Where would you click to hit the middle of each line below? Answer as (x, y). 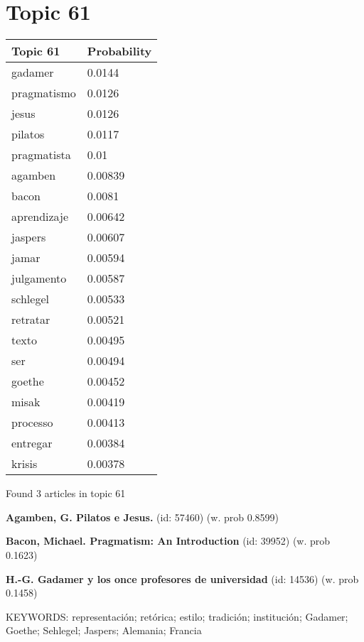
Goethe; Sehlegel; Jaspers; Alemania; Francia (104, 630)
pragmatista (41, 155)
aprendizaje (40, 217)
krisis (25, 464)
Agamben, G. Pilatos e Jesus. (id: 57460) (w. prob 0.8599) (142, 517)
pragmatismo (44, 93)
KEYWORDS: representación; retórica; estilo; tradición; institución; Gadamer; (177, 616)
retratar (31, 320)
